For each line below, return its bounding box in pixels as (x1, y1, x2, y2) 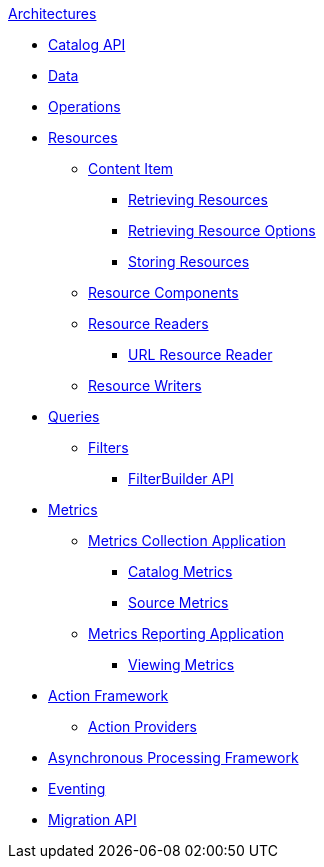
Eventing (48, 780, 106, 797)
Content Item (88, 160, 174, 177)
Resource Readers (88, 315, 209, 332)
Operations (48, 98, 121, 115)
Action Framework (48, 687, 169, 704)
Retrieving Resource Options (128, 222, 316, 239)
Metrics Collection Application (88, 532, 286, 549)
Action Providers (88, 718, 197, 735)
